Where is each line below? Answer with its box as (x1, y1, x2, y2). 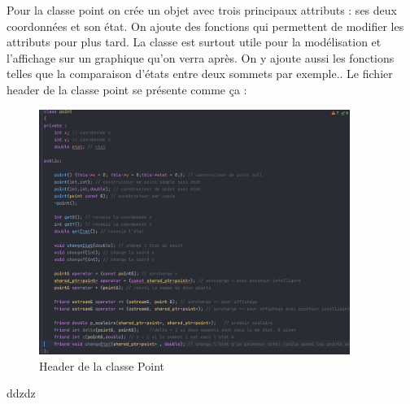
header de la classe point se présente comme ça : (7, 80, 247, 98)
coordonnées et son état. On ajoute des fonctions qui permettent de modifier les (7, 17, 404, 34)
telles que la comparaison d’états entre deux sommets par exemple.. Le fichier (7, 65, 393, 82)
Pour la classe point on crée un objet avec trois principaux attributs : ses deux (7, 2, 397, 18)
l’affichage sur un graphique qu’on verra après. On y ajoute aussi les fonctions (7, 49, 395, 66)
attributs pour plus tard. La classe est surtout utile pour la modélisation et (7, 33, 382, 50)
